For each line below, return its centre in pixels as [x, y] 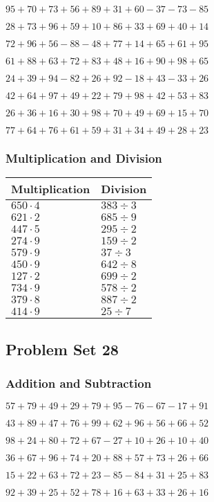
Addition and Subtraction [79, 383]
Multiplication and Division [84, 158]
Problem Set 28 [62, 349]
